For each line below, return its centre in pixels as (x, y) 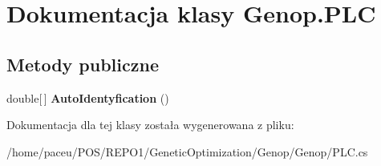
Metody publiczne (83, 64)
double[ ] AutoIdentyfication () (88, 97)
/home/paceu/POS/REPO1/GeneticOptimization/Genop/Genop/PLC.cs (187, 151)
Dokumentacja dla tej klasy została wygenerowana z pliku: (150, 125)
